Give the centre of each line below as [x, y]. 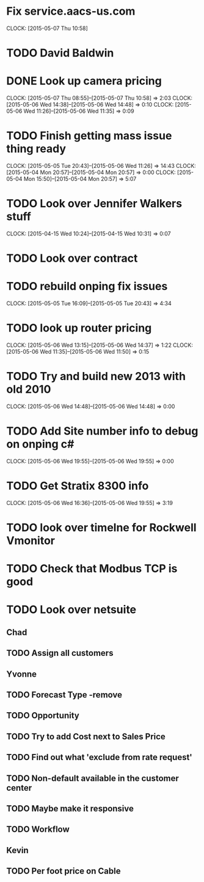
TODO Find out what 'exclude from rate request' [99, 757]
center [19, 788]
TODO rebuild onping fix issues [87, 287]
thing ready [36, 149]
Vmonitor [31, 541]
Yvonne [22, 674]
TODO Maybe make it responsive [70, 808]
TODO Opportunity [43, 716]
